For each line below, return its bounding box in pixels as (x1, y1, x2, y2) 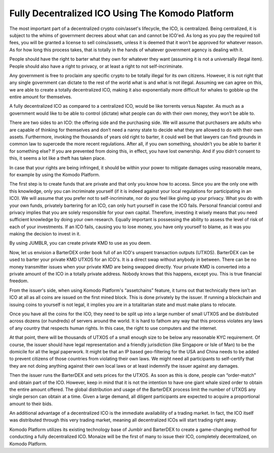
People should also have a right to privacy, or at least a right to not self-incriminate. (9, 63, 184, 69)
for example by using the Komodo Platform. (9, 171, 100, 177)
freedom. (9, 278, 29, 284)
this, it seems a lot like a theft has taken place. (9, 155, 106, 161)
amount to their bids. (9, 401, 53, 407)
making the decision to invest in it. (9, 231, 81, 237)
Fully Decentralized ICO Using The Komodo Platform (9, 8, 234, 19)
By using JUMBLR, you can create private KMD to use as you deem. (9, 240, 152, 246)
